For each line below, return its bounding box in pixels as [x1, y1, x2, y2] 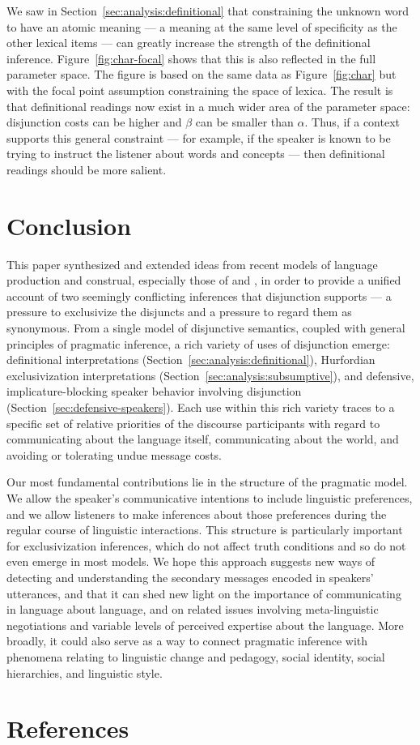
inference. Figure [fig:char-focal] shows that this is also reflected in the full [6, 49, 376, 66]
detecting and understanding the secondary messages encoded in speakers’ [6, 568, 374, 585]
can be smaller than [195, 113, 294, 131]
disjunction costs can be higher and [6, 113, 182, 131]
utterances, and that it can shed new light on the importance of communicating [6, 584, 401, 602]
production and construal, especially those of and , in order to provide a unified [6, 272, 401, 289]
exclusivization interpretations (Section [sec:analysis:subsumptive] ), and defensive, [6, 366, 414, 383]
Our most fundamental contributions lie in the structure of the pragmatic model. [6, 473, 408, 490]
